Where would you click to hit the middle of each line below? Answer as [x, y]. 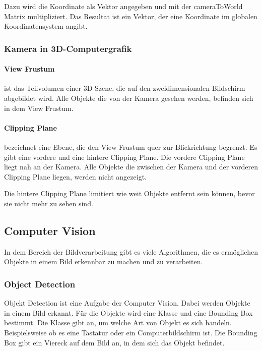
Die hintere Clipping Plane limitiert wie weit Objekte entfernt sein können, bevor [129, 193]
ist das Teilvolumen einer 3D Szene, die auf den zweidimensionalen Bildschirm [125, 88]
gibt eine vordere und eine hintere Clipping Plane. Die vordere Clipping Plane [124, 157]
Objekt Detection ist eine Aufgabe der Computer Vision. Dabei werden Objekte [127, 303]
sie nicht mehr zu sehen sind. [49, 203]
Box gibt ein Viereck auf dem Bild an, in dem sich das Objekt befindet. [114, 342]
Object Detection [40, 284]
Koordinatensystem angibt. [46, 26]
